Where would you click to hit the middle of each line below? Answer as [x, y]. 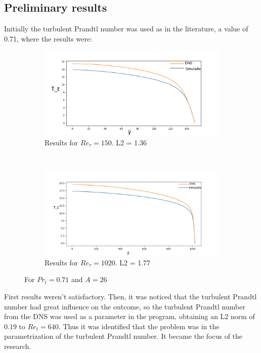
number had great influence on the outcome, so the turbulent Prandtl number [125, 306]
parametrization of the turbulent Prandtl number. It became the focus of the [123, 336]
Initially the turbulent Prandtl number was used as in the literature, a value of [126, 29]
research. [18, 346]
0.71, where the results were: [48, 38]
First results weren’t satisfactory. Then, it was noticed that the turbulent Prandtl [130, 296]
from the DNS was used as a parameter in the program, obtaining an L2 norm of [129, 316]
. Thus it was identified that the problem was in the [139, 326]
